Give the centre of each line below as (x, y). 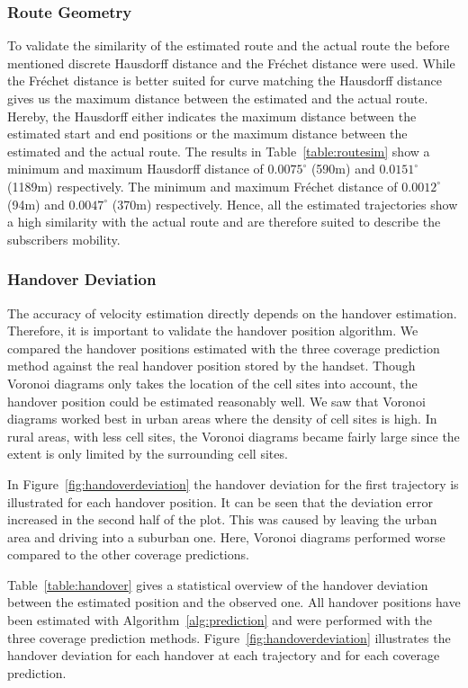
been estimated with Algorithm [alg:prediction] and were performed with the (220, 620)
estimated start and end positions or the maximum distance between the (207, 134)
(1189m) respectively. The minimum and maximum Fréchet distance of (202, 186)
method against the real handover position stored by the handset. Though (211, 366)
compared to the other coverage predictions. (128, 554)
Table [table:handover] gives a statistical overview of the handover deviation (218, 584)
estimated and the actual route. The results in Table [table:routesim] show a (219, 151)
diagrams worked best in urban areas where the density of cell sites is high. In (222, 419)
